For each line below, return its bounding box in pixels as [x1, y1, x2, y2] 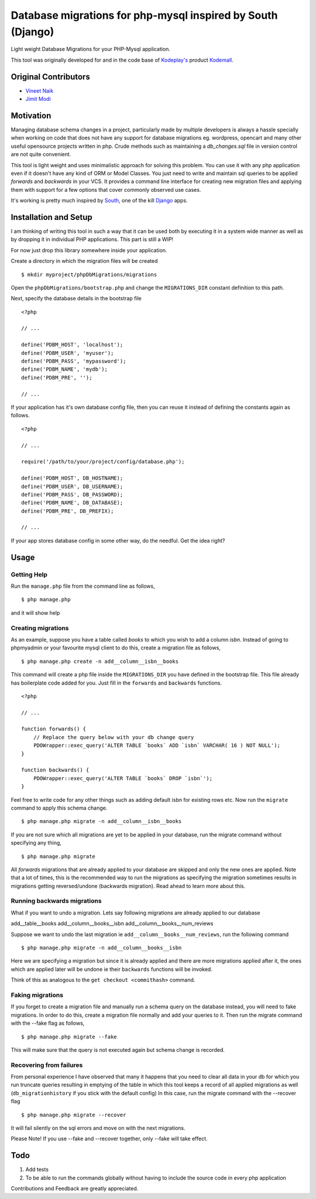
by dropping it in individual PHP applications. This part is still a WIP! [11, 236, 174, 243]
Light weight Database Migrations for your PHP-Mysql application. [11, 46, 171, 53]
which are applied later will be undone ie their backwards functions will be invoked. [11, 966, 213, 973]
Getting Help [11, 570, 48, 578]
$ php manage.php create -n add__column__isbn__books [21, 658, 178, 665]
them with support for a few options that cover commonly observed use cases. [11, 186, 201, 193]
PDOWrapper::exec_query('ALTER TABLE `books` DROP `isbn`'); [33, 775, 213, 781]
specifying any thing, [11, 839, 61, 846]
